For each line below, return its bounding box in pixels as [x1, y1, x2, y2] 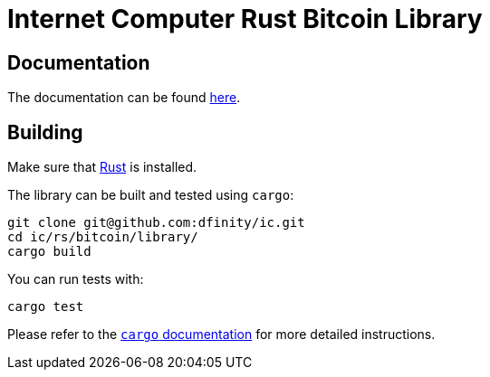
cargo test [7, 299, 84, 315]
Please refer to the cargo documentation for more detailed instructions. [7, 326, 436, 343]
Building [7, 120, 83, 144]
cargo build [7, 244, 91, 259]
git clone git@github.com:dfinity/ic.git [7, 215, 305, 231]
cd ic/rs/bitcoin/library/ [7, 230, 198, 245]
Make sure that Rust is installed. [7, 159, 197, 175]
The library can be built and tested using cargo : [7, 187, 294, 203]
